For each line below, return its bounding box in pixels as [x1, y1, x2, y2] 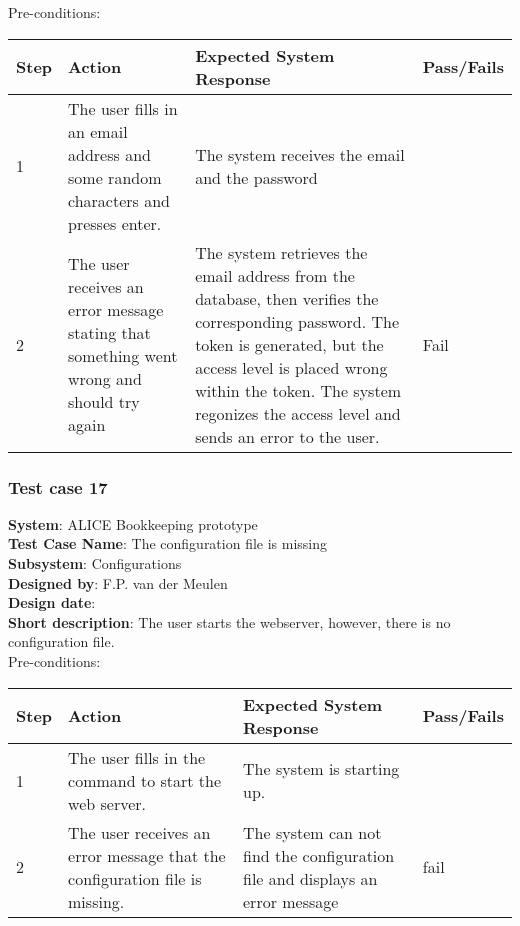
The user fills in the [68, 745, 206, 769]
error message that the [68, 843, 226, 867]
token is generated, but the [195, 332, 384, 356]
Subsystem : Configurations [8, 553, 182, 573]
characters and [68, 188, 170, 212]
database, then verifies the [195, 286, 379, 310]
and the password [195, 165, 318, 189]
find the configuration [243, 843, 395, 867]
